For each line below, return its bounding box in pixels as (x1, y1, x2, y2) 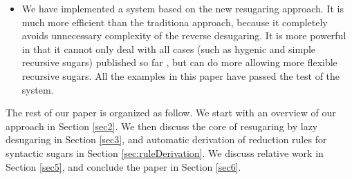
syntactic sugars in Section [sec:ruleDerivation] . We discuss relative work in (6, 145, 324, 160)
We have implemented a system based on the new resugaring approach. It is (21, 1, 344, 15)
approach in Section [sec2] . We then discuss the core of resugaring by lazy (6, 118, 318, 133)
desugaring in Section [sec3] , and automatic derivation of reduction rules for (6, 132, 327, 147)
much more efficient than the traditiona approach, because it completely (21, 14, 328, 29)
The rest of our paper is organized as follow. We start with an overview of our (6, 105, 336, 120)
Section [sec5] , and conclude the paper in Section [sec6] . (6, 159, 241, 173)
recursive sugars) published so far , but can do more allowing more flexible (21, 55, 337, 70)
